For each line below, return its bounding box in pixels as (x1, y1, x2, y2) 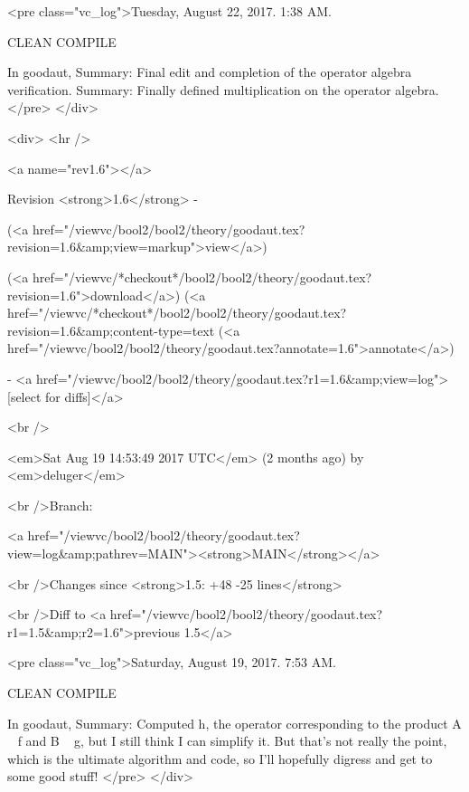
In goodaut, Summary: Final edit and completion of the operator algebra (7, 62, 412, 81)
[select (7, 386, 42, 406)
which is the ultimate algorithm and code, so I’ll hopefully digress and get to (7, 749, 433, 768)
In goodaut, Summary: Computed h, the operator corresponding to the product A (7, 713, 462, 732)
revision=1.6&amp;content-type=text (7, 320, 215, 339)
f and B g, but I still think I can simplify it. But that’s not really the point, (17, 731, 447, 750)
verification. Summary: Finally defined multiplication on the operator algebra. (7, 80, 439, 99)
